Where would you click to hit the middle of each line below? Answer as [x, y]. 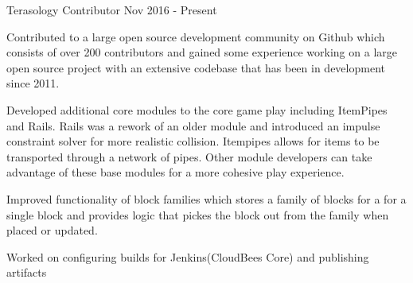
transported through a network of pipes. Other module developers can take [189, 156]
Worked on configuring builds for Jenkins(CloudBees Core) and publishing [188, 256]
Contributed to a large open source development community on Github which [196, 36]
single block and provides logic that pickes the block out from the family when [198, 214]
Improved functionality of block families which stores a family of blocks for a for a [206, 198]
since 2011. [33, 83]
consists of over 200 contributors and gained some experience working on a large [202, 52]
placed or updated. [52, 230]
